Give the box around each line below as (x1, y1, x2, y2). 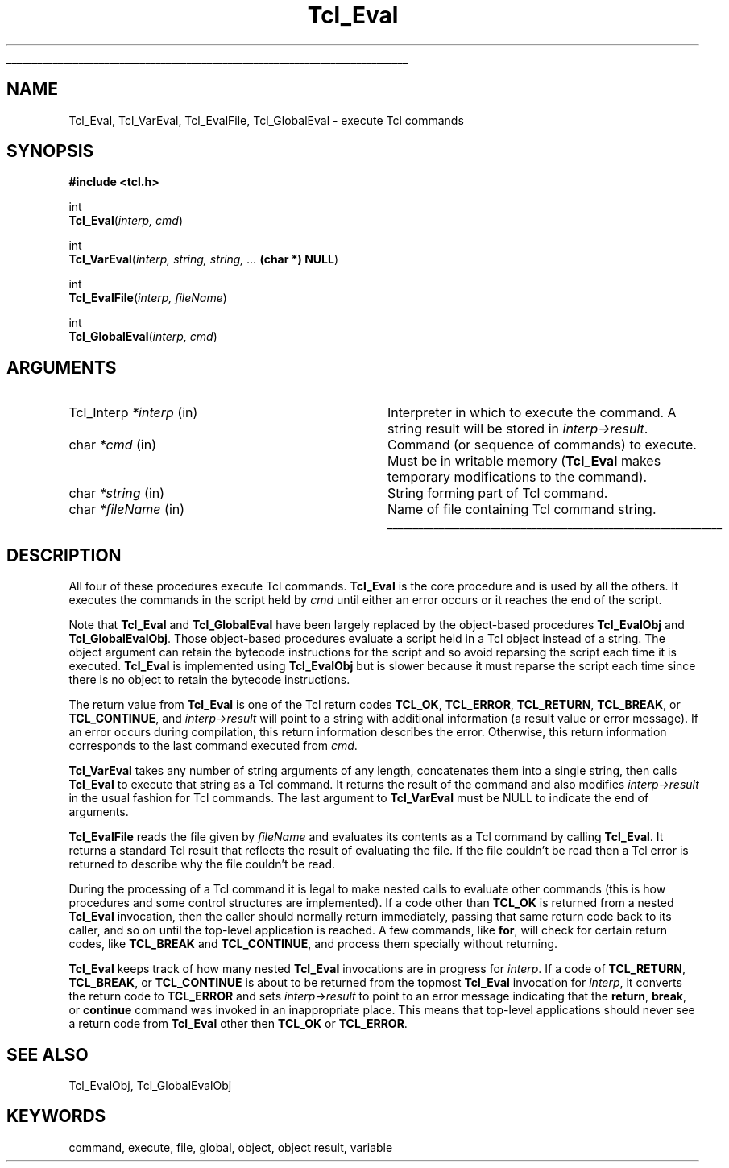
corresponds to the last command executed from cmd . (68, 739, 358, 753)
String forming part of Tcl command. (387, 485, 608, 502)
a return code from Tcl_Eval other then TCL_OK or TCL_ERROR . (68, 1017, 408, 1031)
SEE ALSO (6, 1044, 89, 1065)
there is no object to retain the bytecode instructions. (68, 673, 350, 687)
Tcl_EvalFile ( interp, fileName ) (68, 291, 227, 305)
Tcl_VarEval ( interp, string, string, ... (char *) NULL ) (68, 252, 339, 267)
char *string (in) (68, 485, 165, 502)
